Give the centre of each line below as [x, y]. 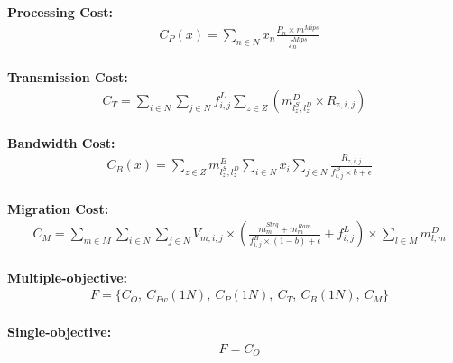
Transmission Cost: [68, 77]
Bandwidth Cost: [61, 142]
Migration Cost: [58, 208]
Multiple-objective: [68, 277]
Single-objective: [60, 332]
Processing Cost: [60, 12]
